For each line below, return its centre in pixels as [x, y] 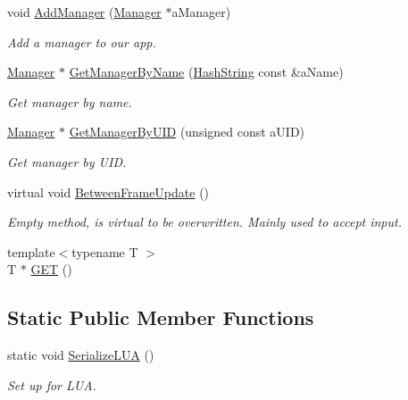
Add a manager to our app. [82, 42]
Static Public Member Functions [161, 317]
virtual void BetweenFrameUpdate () [108, 192]
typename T [105, 251]
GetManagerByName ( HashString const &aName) [206, 72]
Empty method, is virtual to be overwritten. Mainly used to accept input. [204, 222]
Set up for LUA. [52, 384]
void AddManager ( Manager [84, 12]
